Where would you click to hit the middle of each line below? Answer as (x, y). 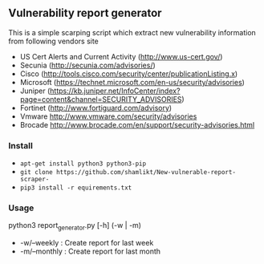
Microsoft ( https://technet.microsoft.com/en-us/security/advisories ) (132, 82)
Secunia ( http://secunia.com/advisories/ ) (88, 65)
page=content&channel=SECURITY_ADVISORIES (101, 99)
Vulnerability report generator (85, 13)
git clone (37, 173)
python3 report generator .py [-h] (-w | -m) (75, 226)
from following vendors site (53, 41)
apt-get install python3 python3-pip (83, 164)
